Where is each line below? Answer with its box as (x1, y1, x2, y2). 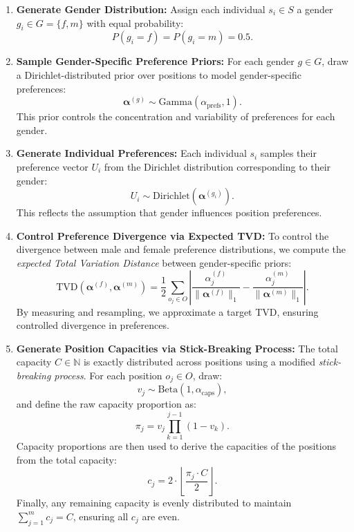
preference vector (16, 159, 88, 173)
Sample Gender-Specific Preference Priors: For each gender (16, 54, 295, 68)
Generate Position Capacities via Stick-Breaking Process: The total (16, 341, 338, 355)
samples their (260, 146, 317, 160)
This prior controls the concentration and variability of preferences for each (16, 109, 335, 124)
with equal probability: (86, 15, 184, 30)
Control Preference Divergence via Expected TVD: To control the (16, 228, 329, 243)
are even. (142, 509, 180, 523)
